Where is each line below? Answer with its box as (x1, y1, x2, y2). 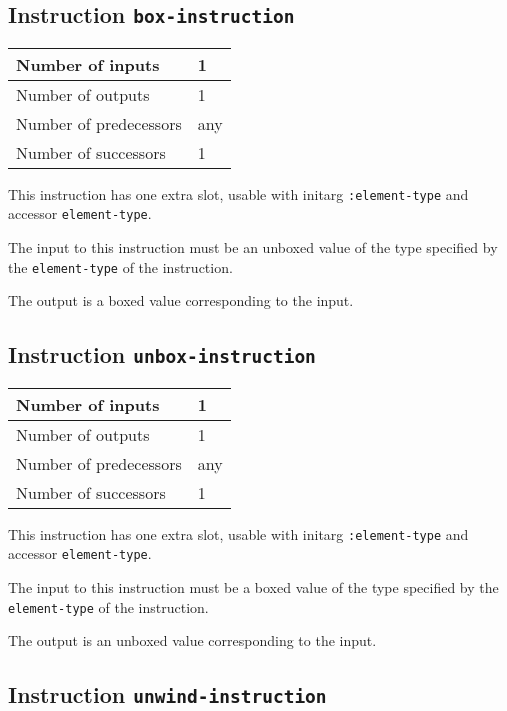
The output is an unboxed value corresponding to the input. (8, 630, 377, 651)
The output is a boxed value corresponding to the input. (8, 290, 354, 311)
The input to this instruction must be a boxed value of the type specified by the (8, 577, 499, 598)
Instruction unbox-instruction (8, 339, 316, 370)
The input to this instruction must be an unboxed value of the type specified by (8, 237, 498, 258)
